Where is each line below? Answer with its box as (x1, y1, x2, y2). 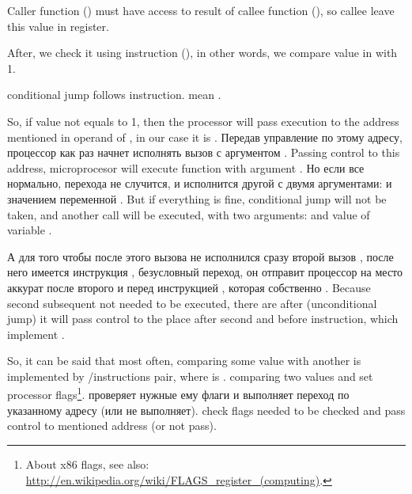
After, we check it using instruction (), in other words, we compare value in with (7, 44, 398, 61)
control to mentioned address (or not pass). (7, 417, 217, 434)
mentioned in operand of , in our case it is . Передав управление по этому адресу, (7, 128, 403, 145)
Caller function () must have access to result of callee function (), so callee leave (7, 2, 395, 18)
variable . (7, 222, 52, 238)
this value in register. (7, 17, 109, 34)
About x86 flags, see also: (25, 455, 149, 472)
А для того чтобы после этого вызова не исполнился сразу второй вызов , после (7, 248, 394, 264)
